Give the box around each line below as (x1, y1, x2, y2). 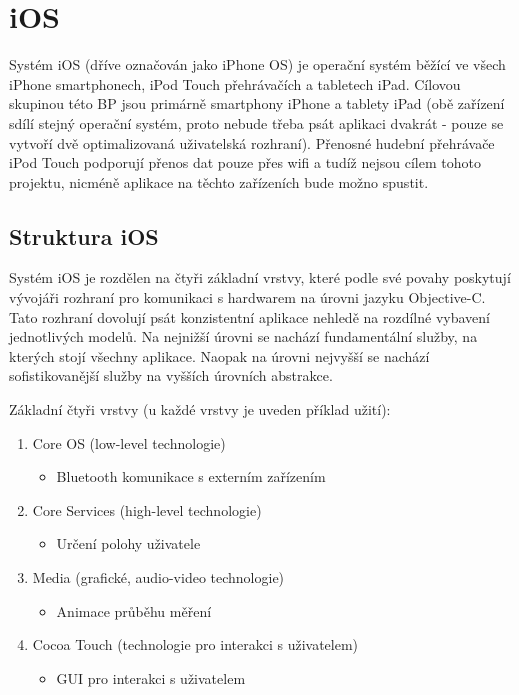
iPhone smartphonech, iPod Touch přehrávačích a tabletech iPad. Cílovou (9, 73, 461, 94)
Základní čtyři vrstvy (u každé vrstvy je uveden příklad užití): (9, 399, 391, 420)
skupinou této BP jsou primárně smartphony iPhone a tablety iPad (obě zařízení (9, 93, 505, 114)
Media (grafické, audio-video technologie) (32, 567, 285, 588)
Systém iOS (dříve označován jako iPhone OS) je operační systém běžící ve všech (9, 54, 506, 75)
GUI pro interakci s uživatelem (56, 667, 246, 688)
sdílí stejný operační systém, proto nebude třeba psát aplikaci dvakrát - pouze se (9, 112, 504, 133)
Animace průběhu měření (56, 600, 212, 621)
